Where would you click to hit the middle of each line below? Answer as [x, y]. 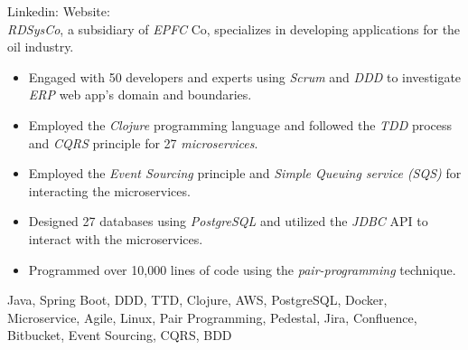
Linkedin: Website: [59, 11]
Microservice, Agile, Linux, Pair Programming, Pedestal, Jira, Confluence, [212, 317]
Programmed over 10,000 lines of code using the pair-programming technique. [242, 269]
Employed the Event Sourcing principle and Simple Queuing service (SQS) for [245, 173]
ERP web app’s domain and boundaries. [140, 95]
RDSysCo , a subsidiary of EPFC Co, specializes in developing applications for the [234, 28]
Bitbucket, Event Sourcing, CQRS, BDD [120, 335]
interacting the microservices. [109, 190]
